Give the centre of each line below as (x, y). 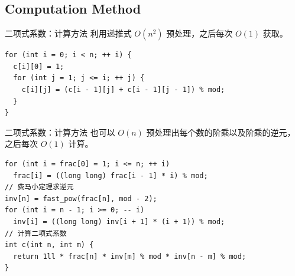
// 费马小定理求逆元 (39, 187)
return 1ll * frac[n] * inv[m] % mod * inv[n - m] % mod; (130, 256)
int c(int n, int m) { (49, 245)
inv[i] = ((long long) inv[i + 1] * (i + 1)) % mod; (119, 221)
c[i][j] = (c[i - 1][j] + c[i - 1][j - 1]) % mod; (123, 89)
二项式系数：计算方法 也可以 (60, 132)
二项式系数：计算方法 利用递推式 (68, 33)
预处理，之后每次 (200, 33)
